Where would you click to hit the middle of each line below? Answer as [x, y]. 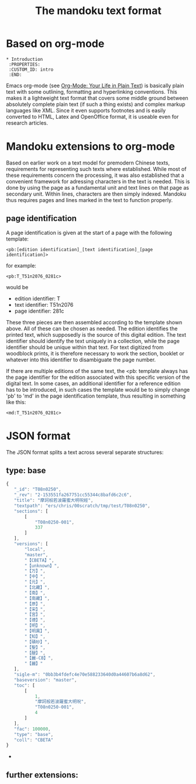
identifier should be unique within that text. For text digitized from [85, 347]
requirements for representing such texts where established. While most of [96, 169]
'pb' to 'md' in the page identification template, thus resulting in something [96, 396]
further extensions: [42, 775]
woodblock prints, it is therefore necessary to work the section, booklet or [95, 353]
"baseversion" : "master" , [45, 680]
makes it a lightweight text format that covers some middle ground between [97, 98]
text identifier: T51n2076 [44, 304]
